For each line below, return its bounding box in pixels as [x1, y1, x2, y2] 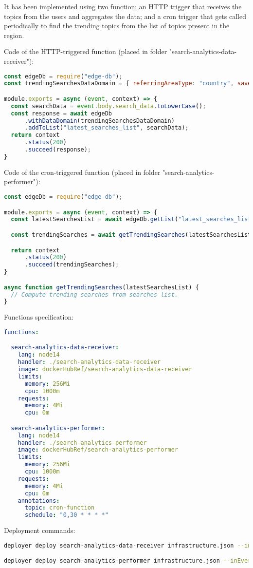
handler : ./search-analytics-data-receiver [18, 359, 161, 366]
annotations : [18, 497, 60, 504]
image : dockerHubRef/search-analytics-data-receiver [18, 366, 192, 373]
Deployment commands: [4, 525, 75, 535]
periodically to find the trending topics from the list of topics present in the [4, 20, 230, 31]
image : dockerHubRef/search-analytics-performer [18, 446, 178, 454]
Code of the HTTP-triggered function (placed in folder [4, 46, 167, 57]
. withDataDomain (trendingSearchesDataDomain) [24, 117, 175, 124]
